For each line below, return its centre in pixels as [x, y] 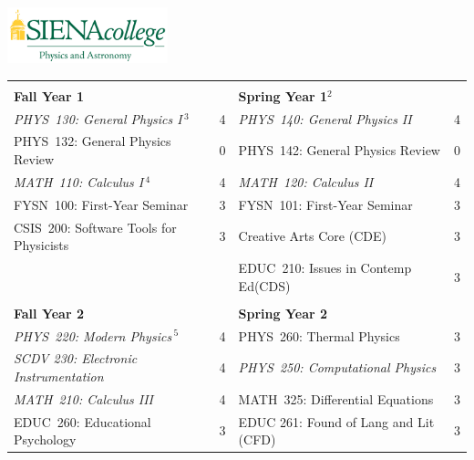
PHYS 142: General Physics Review [339, 150]
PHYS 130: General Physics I [98, 118]
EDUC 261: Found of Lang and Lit [336, 421]
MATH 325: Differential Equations [336, 398]
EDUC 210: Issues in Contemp [325, 267]
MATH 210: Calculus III [84, 398]
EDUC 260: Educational [82, 421]
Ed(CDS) [264, 285]
